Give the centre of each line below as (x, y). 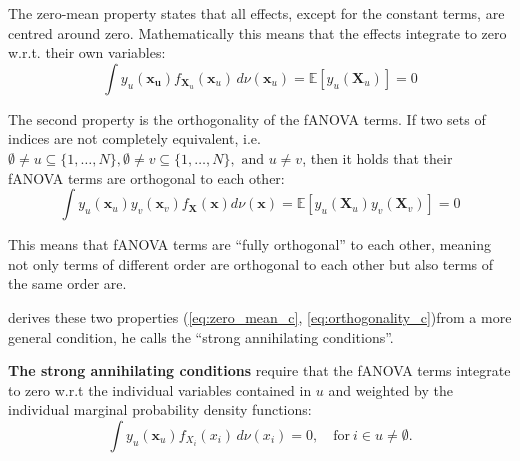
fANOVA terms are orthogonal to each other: (146, 177)
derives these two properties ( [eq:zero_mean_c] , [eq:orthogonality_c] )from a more (260, 316)
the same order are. (67, 283)
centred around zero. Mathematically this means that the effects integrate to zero (257, 32)
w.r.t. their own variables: (87, 52)
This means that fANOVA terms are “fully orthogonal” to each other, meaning (249, 244)
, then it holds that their (377, 157)
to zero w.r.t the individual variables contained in (160, 389)
